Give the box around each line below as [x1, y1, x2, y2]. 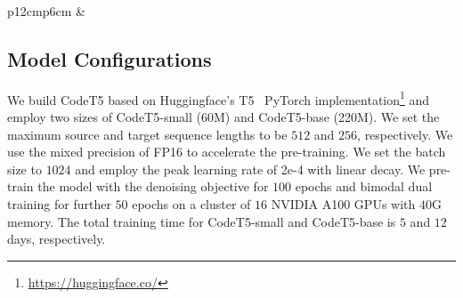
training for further [7, 195, 111, 213]
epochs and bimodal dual [295, 177, 433, 196]
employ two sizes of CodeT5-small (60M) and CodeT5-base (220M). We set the [7, 108, 440, 126]
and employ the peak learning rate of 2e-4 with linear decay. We [75, 159, 426, 178]
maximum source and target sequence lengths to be [7, 125, 288, 143]
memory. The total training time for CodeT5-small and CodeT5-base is [7, 212, 396, 230]
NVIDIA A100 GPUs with [271, 195, 416, 213]
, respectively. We [357, 125, 453, 143]
